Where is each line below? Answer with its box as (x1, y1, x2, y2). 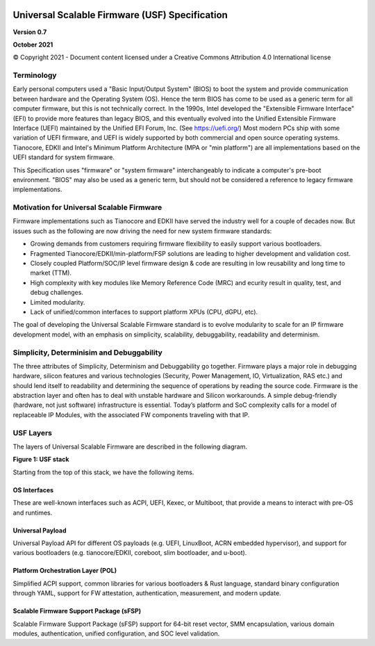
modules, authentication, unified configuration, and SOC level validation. (12, 629, 220, 638)
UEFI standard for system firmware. (12, 153, 115, 161)
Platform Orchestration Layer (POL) (12, 567, 117, 575)
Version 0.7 (12, 28, 47, 36)
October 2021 (12, 40, 53, 49)
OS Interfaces (12, 485, 54, 494)
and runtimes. (12, 508, 53, 517)
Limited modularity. (30, 298, 85, 306)
